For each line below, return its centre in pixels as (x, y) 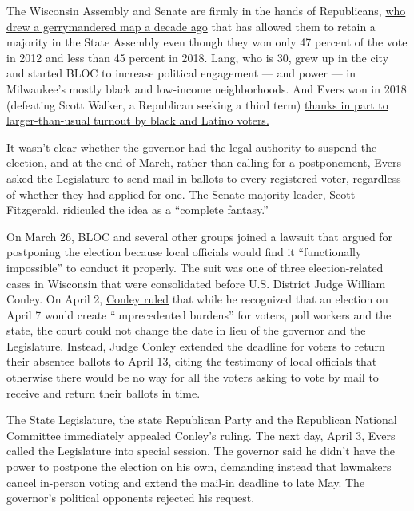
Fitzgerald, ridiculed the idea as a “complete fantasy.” (137, 210)
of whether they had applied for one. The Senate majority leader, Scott (181, 194)
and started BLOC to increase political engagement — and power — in (181, 73)
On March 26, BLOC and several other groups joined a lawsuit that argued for (200, 236)
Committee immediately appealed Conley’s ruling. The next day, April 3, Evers (201, 435)
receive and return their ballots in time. (103, 392)
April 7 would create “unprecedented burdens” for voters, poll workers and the (199, 314)
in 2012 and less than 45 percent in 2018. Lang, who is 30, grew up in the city (198, 57)
